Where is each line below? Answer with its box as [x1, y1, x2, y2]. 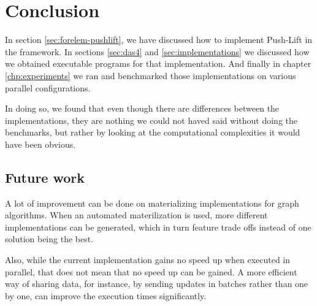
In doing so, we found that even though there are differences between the [5, 102, 280, 115]
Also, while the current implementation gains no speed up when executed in [5, 253, 291, 266]
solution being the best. [5, 232, 94, 245]
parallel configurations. [5, 81, 91, 94]
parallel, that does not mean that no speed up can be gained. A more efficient [5, 265, 297, 278]
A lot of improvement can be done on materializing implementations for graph [5, 196, 299, 209]
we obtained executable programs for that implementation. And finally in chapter [5, 57, 311, 70]
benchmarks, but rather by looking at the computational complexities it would [5, 126, 300, 139]
